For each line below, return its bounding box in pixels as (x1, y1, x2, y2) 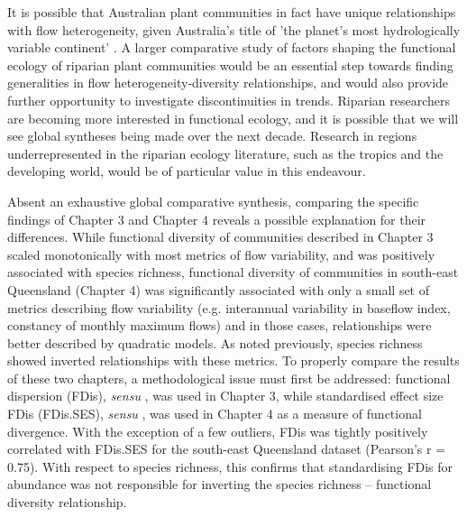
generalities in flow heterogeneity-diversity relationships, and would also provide (7, 73, 449, 92)
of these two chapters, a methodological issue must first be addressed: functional (7, 368, 451, 387)
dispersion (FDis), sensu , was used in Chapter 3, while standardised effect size (7, 386, 444, 405)
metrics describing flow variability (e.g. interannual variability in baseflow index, (7, 298, 451, 317)
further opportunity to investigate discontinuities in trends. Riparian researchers (7, 90, 451, 109)
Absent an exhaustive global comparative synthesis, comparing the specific (7, 191, 419, 210)
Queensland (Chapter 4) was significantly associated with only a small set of (7, 280, 430, 299)
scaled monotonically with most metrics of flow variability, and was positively (7, 245, 435, 263)
